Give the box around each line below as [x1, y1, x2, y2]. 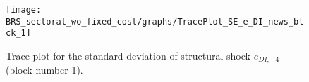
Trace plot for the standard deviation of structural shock [6, 48, 250, 62]
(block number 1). [6, 62, 83, 77]
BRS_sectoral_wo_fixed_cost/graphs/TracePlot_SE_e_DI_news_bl [6, 16, 304, 27]
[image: [6, 5, 42, 15]
